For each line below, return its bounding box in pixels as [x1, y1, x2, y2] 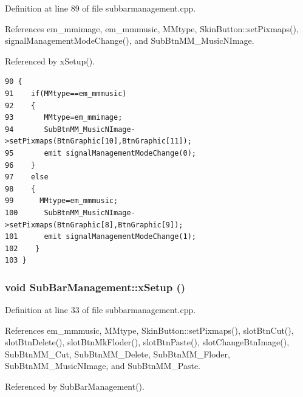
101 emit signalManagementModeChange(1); [5, 232, 196, 241]
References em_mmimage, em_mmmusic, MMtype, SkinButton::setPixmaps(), [5, 22, 299, 35]
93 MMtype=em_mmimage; [5, 113, 123, 122]
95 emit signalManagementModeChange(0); [5, 148, 196, 157]
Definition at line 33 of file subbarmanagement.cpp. [5, 303, 196, 316]
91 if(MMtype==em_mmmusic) [5, 89, 127, 98]
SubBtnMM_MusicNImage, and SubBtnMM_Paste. [5, 359, 201, 372]
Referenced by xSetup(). [5, 54, 95, 67]
